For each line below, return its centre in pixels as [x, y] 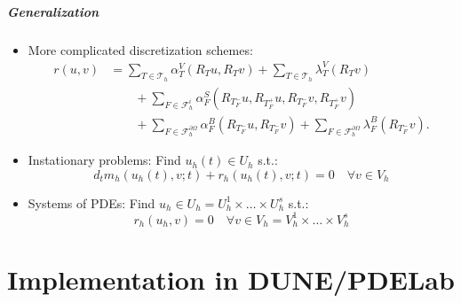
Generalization [53, 11]
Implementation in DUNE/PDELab [231, 280]
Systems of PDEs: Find [91, 202]
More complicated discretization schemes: [140, 49]
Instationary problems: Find [104, 160]
